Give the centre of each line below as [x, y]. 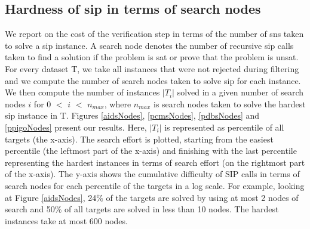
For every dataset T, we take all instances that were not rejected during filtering [152, 68]
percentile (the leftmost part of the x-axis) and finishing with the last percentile [151, 151]
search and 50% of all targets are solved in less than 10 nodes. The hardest [142, 209]
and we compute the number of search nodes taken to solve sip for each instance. [153, 80]
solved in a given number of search [240, 92]
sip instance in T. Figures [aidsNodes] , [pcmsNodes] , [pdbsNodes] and [132, 115]
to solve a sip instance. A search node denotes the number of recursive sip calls [149, 45]
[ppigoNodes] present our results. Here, [76, 127]
